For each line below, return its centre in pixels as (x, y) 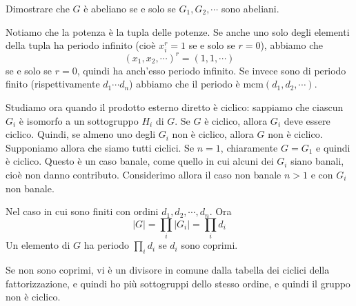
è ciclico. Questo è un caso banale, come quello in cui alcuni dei (140, 161)
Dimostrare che (38, 8)
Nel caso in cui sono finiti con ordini (82, 211)
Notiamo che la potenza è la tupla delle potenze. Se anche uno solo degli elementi (178, 31)
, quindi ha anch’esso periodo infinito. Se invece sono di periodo (211, 70)
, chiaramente (249, 147)
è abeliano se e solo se (130, 8)
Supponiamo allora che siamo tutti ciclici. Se (100, 147)
